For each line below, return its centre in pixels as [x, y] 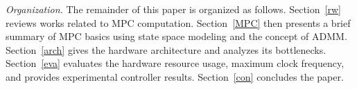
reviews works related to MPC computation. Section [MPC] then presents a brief [178, 22]
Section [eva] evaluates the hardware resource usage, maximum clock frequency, [175, 63]
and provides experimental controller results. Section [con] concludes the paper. [175, 76]
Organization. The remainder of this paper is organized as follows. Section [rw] [173, 9]
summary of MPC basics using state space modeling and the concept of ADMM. [176, 36]
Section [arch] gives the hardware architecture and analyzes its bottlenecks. [166, 49]
